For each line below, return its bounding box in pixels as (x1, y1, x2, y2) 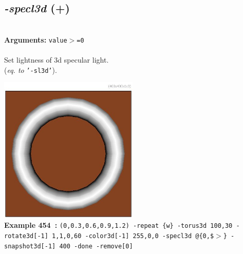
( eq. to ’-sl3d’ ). (4, 64, 57, 75)
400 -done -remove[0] (59, 242, 133, 250)
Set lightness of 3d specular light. (4, 54, 109, 65)
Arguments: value (4, 34, 67, 45)
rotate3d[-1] (4, 232, 48, 240)
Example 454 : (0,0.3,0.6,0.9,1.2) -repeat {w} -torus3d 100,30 (4, 220, 233, 230)
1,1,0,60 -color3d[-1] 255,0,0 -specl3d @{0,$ (52, 232, 214, 240)
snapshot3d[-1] (4, 242, 56, 250)
